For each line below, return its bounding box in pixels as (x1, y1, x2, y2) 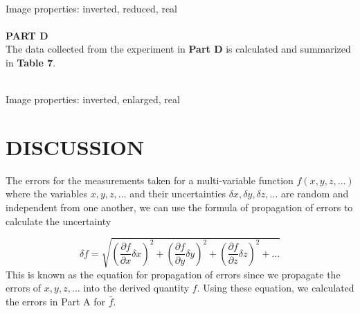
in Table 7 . (6, 55, 56, 69)
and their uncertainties (129, 186, 226, 201)
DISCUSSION (6, 132, 145, 161)
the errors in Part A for (6, 294, 105, 308)
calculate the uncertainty (6, 213, 111, 228)
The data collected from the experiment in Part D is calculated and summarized (6, 42, 351, 56)
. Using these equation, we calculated (197, 280, 354, 295)
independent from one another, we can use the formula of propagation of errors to (6, 200, 353, 215)
